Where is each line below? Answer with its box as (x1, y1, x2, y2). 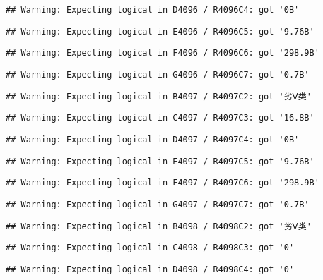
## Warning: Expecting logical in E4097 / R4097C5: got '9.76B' (6, 156, 315, 166)
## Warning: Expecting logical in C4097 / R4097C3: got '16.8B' (6, 113, 315, 123)
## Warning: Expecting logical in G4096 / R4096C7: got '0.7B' (6, 69, 310, 80)
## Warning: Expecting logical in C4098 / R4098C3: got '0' (6, 243, 295, 253)
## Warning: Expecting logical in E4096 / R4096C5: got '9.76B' (6, 26, 315, 37)
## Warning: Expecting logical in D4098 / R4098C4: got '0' (6, 264, 295, 274)
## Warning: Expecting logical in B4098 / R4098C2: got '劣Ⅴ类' (6, 221, 312, 231)
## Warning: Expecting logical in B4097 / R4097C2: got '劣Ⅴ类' (6, 91, 312, 102)
